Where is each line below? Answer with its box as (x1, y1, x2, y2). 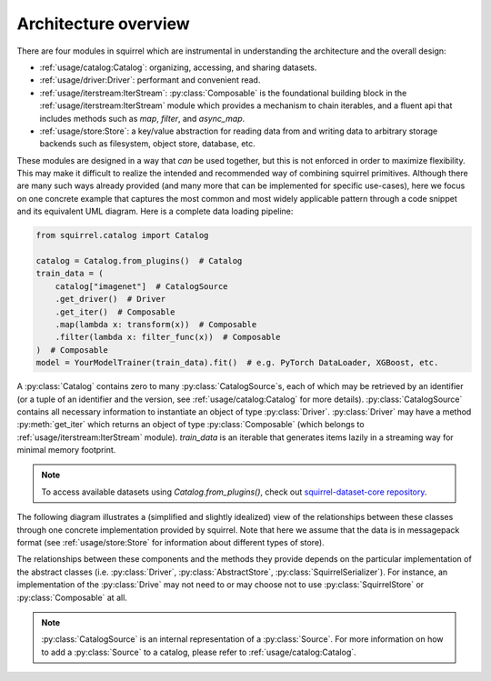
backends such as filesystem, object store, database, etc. (39, 138, 256, 149)
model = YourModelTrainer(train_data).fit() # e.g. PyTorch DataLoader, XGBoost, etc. (35, 357, 439, 368)
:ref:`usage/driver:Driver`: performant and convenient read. (39, 75, 261, 85)
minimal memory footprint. (16, 445, 116, 456)
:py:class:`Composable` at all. (16, 592, 127, 603)
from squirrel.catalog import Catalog (35, 230, 209, 241)
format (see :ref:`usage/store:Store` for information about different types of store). (16, 537, 325, 548)
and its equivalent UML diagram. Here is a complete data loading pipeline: (16, 205, 294, 217)
